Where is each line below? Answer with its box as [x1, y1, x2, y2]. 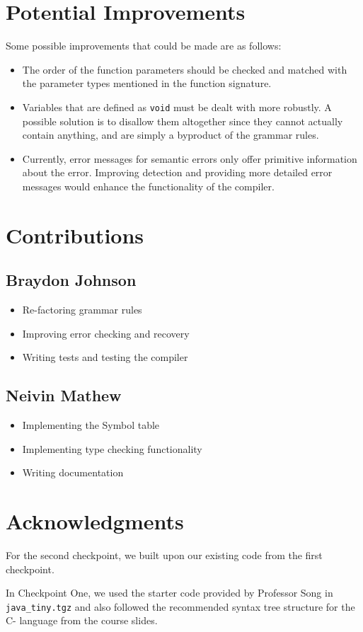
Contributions [6, 220, 144, 249]
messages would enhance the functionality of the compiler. [22, 178, 275, 193]
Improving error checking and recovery [22, 326, 190, 340]
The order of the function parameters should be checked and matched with [22, 62, 347, 76]
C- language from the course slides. [6, 613, 158, 628]
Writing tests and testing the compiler [22, 350, 188, 364]
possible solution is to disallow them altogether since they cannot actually [22, 113, 343, 128]
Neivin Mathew [6, 384, 122, 406]
